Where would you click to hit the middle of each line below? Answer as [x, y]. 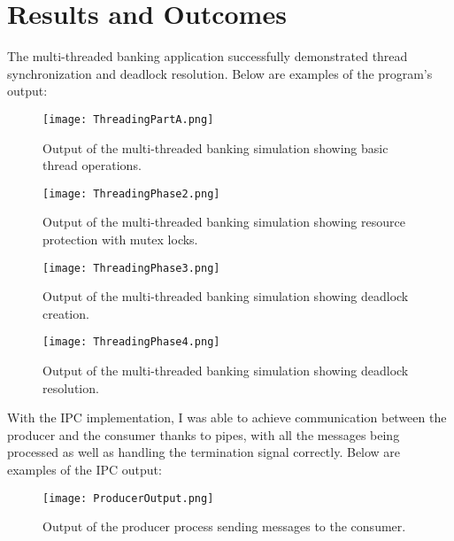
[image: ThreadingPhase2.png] [131, 193]
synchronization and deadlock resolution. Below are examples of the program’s [220, 73]
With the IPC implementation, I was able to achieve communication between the [227, 417]
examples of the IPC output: [85, 470]
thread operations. [92, 165]
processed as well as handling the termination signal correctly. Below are [204, 452]
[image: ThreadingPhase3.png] [131, 268]
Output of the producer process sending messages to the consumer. [224, 526]
